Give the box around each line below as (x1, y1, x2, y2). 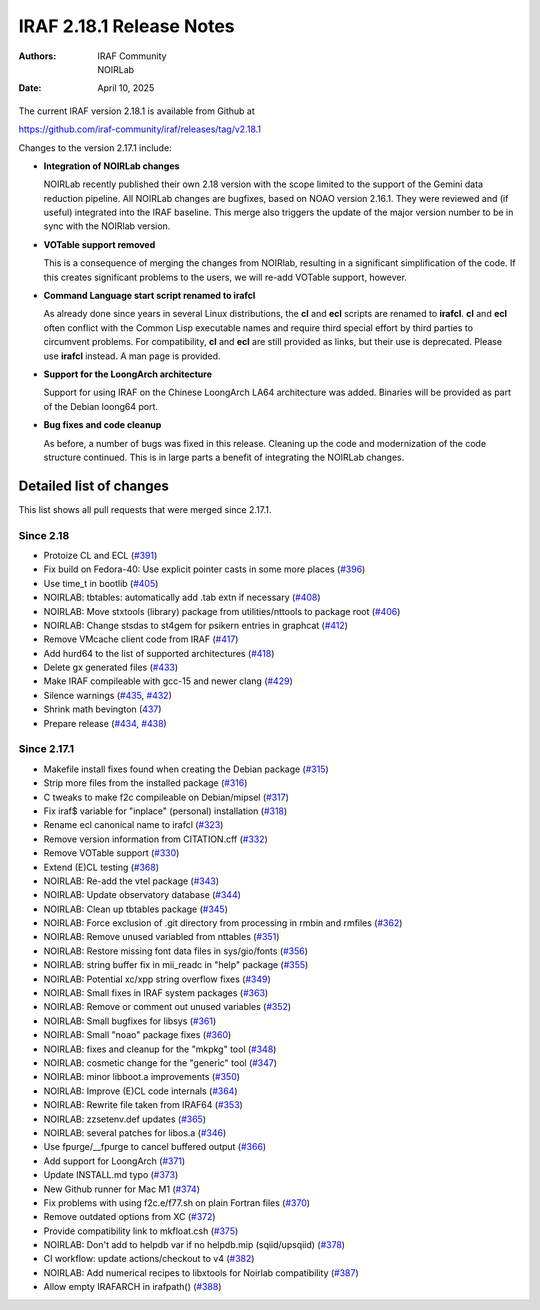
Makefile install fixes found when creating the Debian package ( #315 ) (43, 763, 329, 775)
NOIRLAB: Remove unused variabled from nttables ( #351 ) (43, 931, 280, 943)
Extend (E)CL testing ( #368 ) (43, 861, 160, 873)
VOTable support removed (43, 238, 156, 250)
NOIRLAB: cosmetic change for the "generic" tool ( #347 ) (43, 1057, 278, 1069)
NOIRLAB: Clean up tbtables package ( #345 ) (43, 903, 229, 915)
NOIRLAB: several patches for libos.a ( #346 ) (43, 1126, 227, 1139)
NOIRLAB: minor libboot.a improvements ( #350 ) (43, 1071, 240, 1083)
